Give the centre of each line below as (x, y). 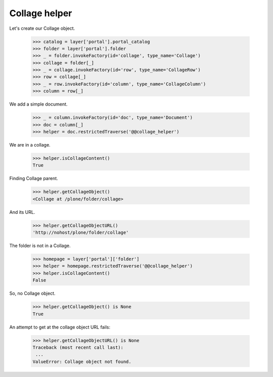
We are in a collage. (30, 145)
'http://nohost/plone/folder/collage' (81, 233)
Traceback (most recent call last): (78, 347)
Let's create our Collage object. (42, 28)
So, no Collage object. (32, 294)
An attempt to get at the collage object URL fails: (60, 327)
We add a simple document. (38, 104)
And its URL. (22, 212)
